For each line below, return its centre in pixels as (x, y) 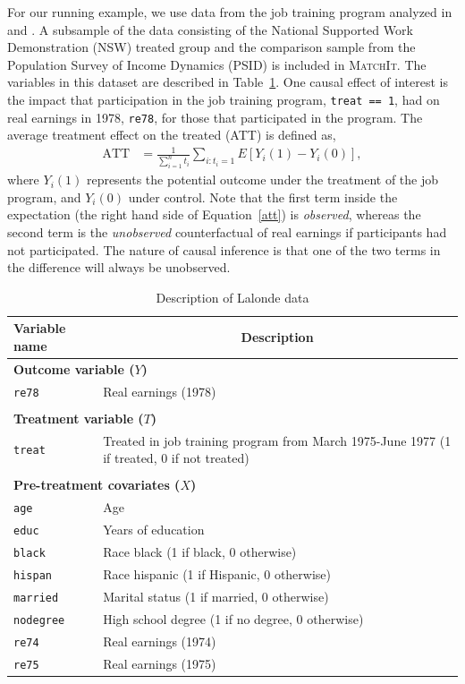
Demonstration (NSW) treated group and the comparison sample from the (211, 47)
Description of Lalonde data (232, 297)
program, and (44, 197)
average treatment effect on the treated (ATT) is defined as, (172, 135)
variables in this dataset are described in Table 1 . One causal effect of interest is (228, 82)
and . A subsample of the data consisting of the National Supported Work (210, 29)
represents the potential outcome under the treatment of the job (262, 180)
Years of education (154, 530)
